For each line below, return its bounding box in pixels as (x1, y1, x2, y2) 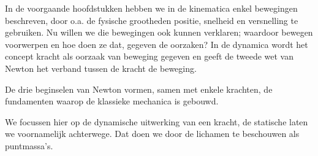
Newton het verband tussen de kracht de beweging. (5, 61, 197, 74)
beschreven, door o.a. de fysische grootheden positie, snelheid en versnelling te (5, 14, 298, 26)
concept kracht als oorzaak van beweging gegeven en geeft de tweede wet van (5, 50, 294, 63)
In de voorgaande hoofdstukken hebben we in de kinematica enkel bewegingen (5, 2, 298, 14)
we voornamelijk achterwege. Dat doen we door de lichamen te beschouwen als (5, 127, 300, 140)
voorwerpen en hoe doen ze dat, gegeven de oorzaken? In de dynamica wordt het (5, 37, 308, 50)
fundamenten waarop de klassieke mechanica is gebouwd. (5, 95, 219, 107)
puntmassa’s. (5, 139, 53, 152)
